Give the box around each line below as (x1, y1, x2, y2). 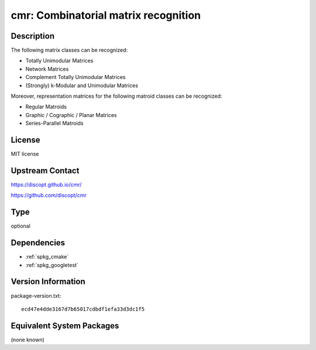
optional (11, 222, 30, 229)
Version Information (11, 277, 85, 287)
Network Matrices (25, 65, 69, 73)
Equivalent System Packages (11, 321, 119, 331)
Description (11, 31, 55, 41)
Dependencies (11, 238, 66, 248)
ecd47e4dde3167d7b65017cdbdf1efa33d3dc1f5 (21, 306, 145, 313)
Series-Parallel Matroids (25, 120, 84, 127)
